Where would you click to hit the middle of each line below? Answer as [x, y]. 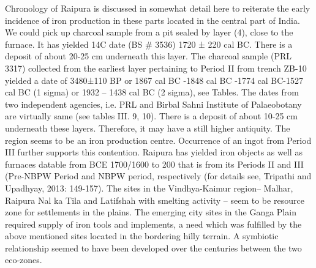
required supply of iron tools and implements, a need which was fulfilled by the [153, 224]
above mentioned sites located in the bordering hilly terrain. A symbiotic [142, 236]
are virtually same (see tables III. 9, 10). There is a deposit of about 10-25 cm [152, 116]
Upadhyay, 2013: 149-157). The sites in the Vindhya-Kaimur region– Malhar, [149, 188]
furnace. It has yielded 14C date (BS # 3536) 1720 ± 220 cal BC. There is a [149, 44]
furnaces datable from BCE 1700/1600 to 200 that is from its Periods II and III [154, 164]
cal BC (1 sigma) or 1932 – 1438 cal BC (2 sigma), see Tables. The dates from [152, 92]
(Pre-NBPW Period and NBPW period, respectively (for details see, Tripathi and [158, 176]
